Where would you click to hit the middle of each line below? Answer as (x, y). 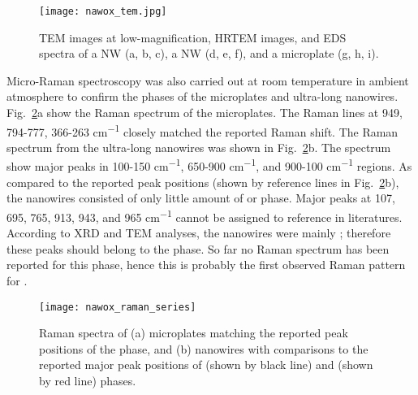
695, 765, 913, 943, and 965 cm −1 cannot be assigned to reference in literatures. (205, 215)
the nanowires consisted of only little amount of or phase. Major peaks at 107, (201, 198)
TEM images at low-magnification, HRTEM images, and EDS (193, 37)
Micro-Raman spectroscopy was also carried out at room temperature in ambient (208, 80)
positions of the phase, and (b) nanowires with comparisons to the (204, 348)
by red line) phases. (88, 380)
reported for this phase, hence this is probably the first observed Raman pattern (206, 265)
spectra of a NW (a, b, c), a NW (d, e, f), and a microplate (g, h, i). (209, 53)
